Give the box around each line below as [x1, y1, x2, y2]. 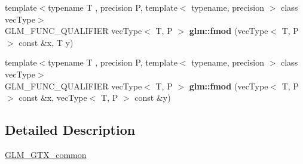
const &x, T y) [19, 36, 74, 48]
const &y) [134, 91, 171, 104]
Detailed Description [5, 120, 136, 139]
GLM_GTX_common [5, 148, 87, 160]
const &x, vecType [19, 91, 87, 104]
